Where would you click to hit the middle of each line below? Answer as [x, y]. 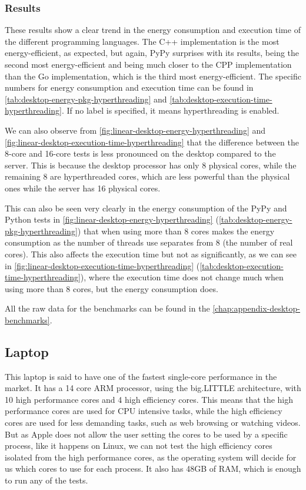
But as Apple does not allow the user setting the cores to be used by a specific [146, 434]
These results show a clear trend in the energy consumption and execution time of [153, 30]
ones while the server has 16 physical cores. [83, 188]
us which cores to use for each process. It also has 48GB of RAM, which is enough [153, 469]
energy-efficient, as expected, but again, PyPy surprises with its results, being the [152, 53]
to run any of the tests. [46, 480]
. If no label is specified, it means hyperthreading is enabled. [170, 110]
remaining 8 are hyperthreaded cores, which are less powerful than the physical [147, 176]
